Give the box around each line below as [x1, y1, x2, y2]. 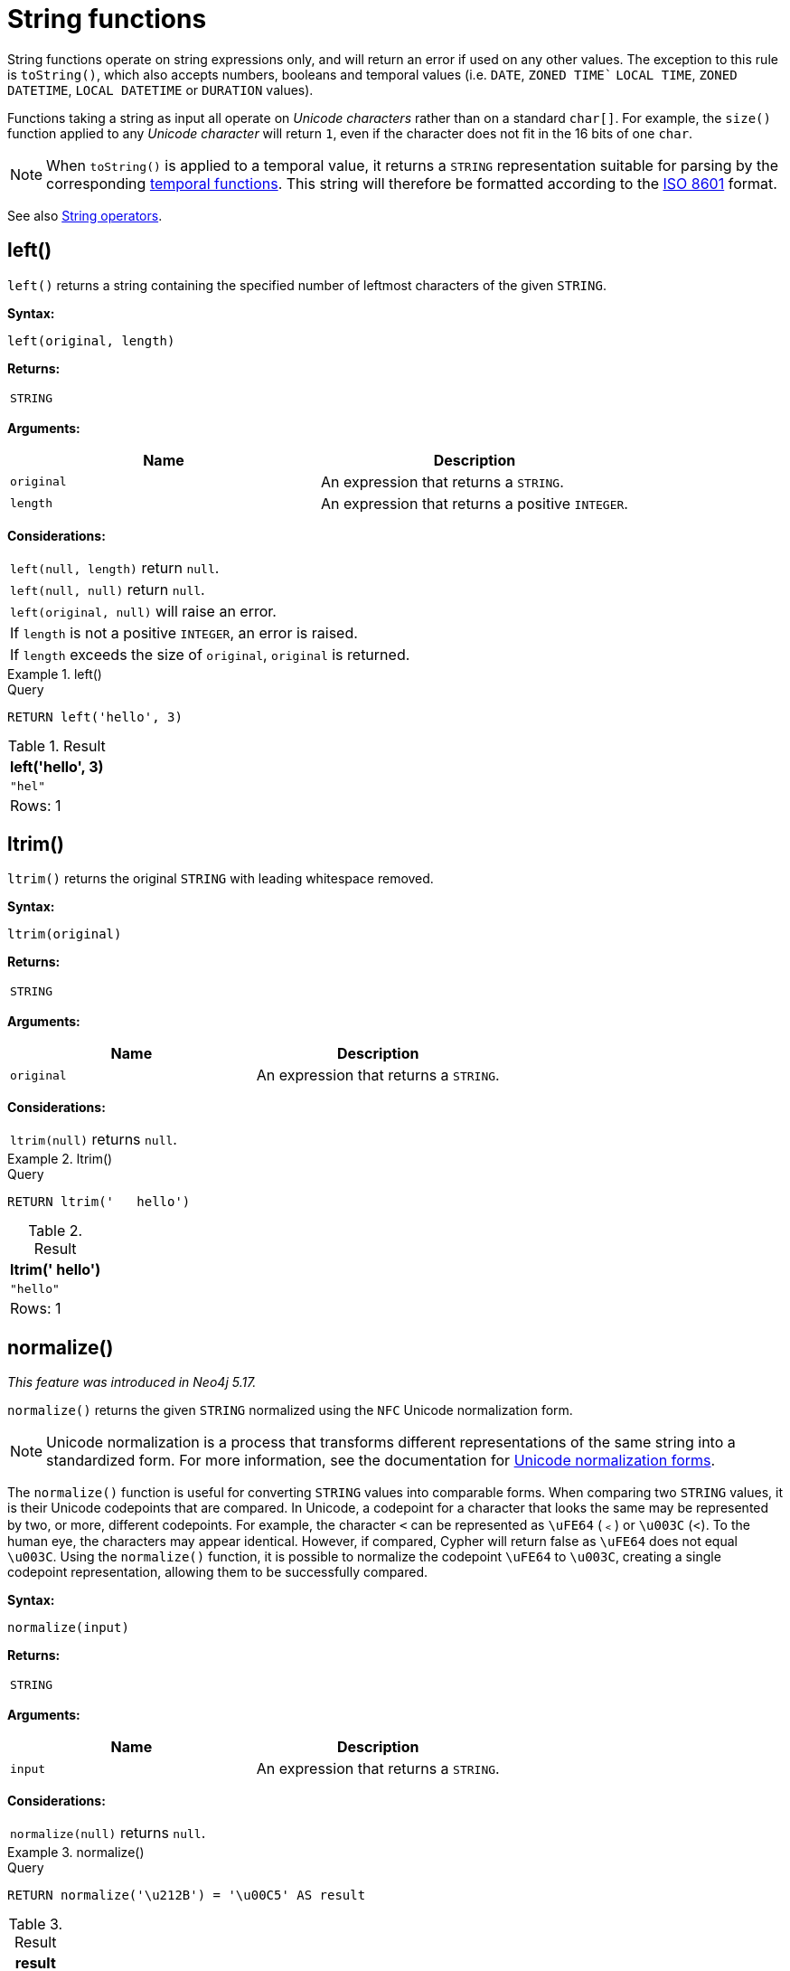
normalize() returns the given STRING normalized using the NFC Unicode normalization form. [7, 1402, 573, 1419]
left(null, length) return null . [10, 558, 220, 577]
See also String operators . [7, 207, 163, 223]
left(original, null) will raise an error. [10, 601, 277, 620]
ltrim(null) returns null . [10, 1130, 177, 1149]
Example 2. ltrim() [7, 1151, 113, 1167]
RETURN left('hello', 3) [7, 709, 183, 724]
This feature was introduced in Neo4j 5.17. [7, 1374, 257, 1391]
